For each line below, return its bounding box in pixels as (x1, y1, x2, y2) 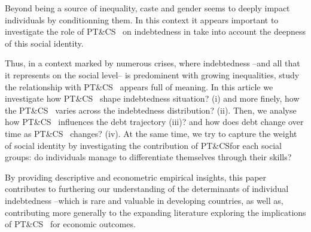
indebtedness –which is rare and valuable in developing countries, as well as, (5, 194, 283, 206)
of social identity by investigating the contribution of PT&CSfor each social (5, 139, 282, 151)
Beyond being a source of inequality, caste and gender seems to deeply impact (5, 2, 290, 14)
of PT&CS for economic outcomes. (5, 218, 136, 230)
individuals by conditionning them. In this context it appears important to (5, 13, 279, 26)
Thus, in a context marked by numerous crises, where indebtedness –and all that (5, 57, 300, 69)
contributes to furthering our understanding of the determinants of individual (5, 182, 289, 195)
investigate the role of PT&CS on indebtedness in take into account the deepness (5, 25, 306, 38)
